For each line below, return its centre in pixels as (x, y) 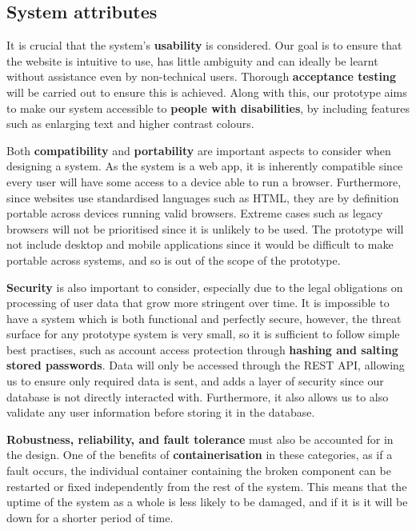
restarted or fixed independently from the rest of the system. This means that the (207, 486)
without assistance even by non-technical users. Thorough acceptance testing (201, 76)
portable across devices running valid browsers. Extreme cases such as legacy (195, 213)
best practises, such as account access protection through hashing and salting (202, 349)
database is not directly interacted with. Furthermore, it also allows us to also (198, 396)
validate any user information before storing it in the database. (161, 412)
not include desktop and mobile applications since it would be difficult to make (200, 244)
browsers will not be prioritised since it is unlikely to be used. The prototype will (205, 228)
